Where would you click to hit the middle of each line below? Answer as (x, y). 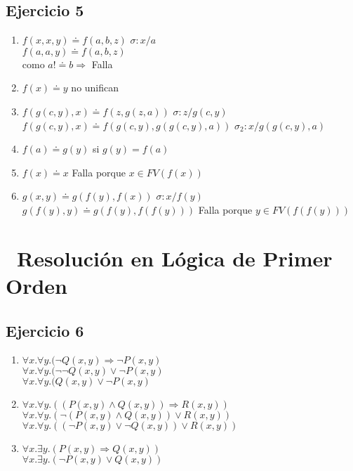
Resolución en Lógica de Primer (175, 258)
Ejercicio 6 (45, 330)
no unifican (95, 88)
